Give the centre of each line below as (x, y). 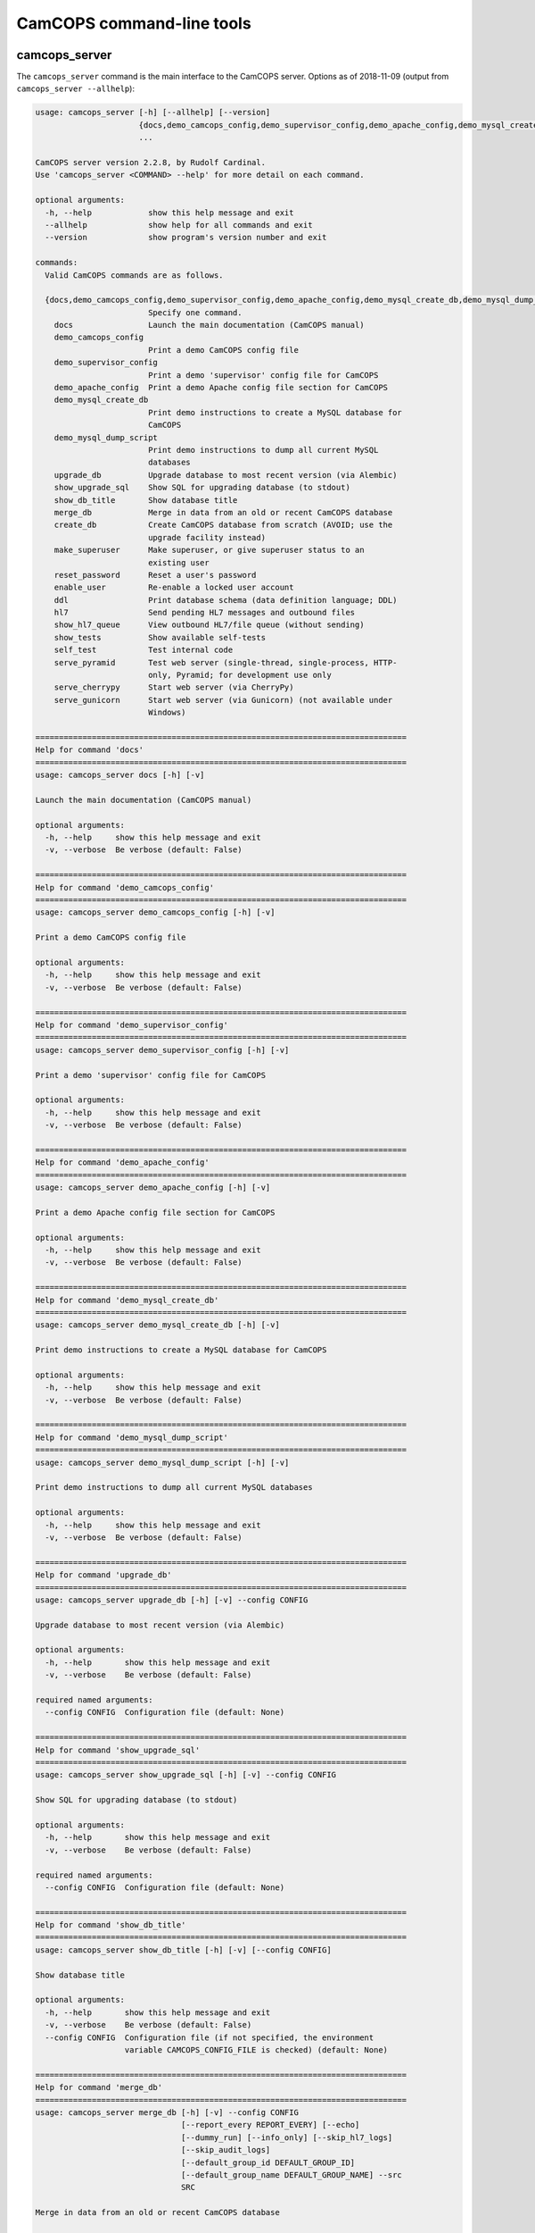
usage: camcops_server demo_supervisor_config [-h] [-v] (162, 1050)
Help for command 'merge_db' (99, 2087)
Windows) (167, 713)
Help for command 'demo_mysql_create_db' (127, 1300)
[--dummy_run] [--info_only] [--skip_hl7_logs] (287, 2137)
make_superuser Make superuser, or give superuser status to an (209, 550)
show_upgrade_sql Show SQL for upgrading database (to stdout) (202, 488)
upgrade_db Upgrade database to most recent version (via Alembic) (226, 475)
